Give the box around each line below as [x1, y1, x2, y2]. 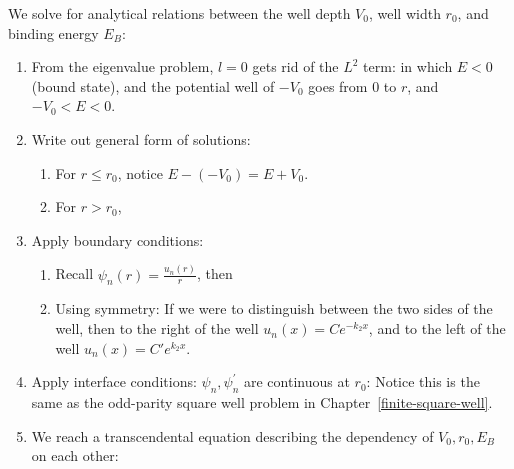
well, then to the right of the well [55, 318, 259, 339]
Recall [55, 263, 94, 284]
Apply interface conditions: [31, 371, 197, 392]
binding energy [8, 22, 99, 43]
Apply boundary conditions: [31, 229, 204, 250]
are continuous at [243, 371, 350, 392]
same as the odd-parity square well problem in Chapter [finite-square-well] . [31, 392, 493, 413]
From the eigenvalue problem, [31, 56, 214, 77]
